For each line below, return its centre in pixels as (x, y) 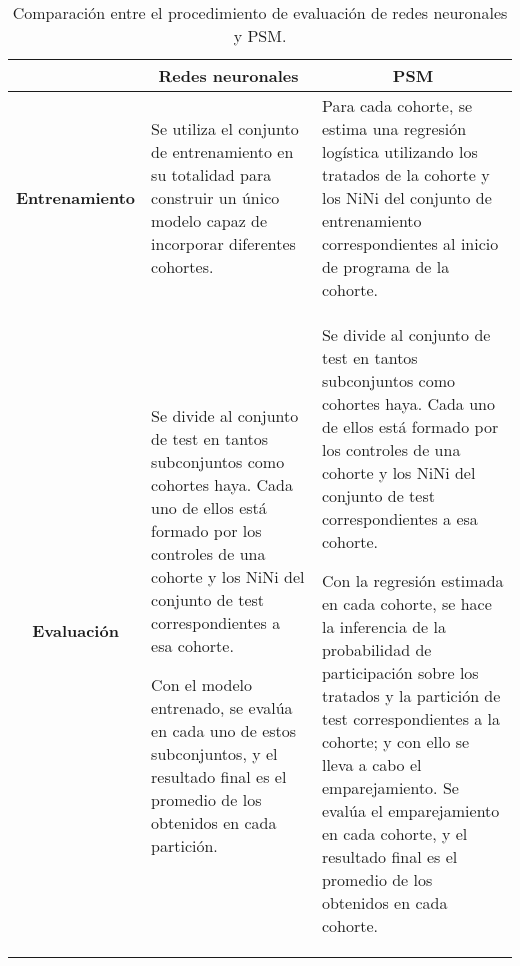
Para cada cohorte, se (397, 105)
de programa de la (385, 266)
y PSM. (260, 35)
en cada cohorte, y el (394, 833)
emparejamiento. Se (390, 787)
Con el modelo (201, 684)
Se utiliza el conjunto (225, 128)
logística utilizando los (399, 151)
